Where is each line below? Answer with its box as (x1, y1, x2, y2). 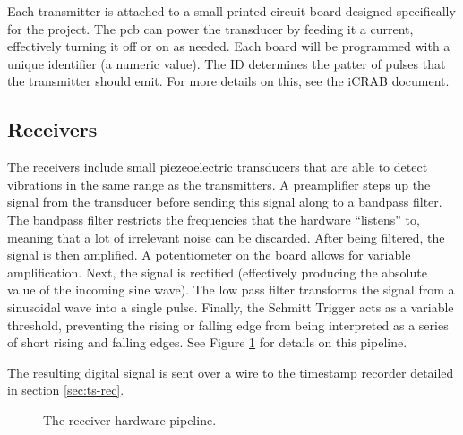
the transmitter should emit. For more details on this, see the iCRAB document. (7, 72, 450, 90)
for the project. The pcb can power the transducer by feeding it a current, (7, 19, 414, 38)
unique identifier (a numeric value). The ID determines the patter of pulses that (7, 54, 446, 72)
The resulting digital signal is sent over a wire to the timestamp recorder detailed (7, 362, 454, 381)
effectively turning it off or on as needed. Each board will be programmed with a (7, 37, 450, 55)
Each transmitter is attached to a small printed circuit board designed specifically (7, 2, 456, 20)
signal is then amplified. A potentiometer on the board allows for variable (7, 245, 411, 264)
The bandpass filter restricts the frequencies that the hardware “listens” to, (7, 209, 420, 228)
